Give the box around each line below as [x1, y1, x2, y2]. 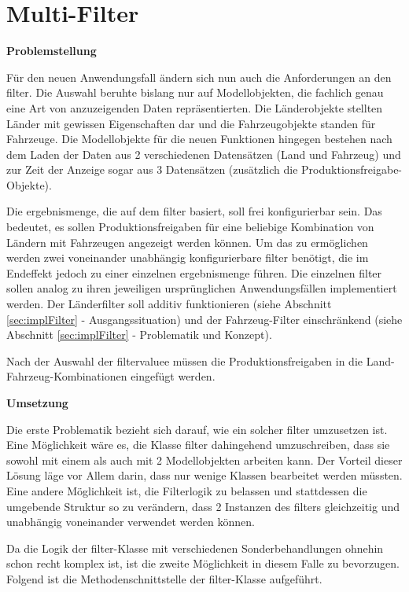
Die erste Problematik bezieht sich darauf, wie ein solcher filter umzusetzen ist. [6, 421, 388, 437]
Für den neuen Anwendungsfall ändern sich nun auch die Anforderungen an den [6, 68, 392, 85]
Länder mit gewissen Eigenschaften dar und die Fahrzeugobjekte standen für [6, 115, 376, 131]
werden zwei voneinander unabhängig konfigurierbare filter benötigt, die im [6, 249, 369, 266]
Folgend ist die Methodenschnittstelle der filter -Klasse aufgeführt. [6, 570, 322, 586]
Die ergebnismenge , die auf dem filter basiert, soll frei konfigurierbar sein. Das [6, 203, 382, 219]
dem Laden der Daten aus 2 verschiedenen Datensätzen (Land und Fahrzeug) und [6, 145, 401, 162]
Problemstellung [6, 42, 97, 59]
